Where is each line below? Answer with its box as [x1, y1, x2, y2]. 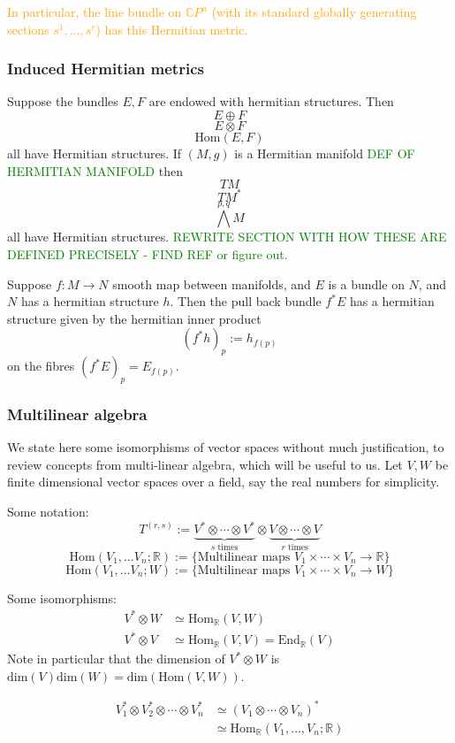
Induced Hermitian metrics [7, 57, 204, 80]
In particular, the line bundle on [7, 3, 182, 20]
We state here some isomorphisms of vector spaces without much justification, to [7, 438, 444, 456]
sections [7, 19, 49, 38]
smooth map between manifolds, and [112, 274, 311, 293]
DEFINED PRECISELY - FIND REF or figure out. [7, 245, 288, 264]
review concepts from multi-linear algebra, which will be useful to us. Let [7, 455, 403, 473]
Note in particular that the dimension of [7, 649, 225, 668]
